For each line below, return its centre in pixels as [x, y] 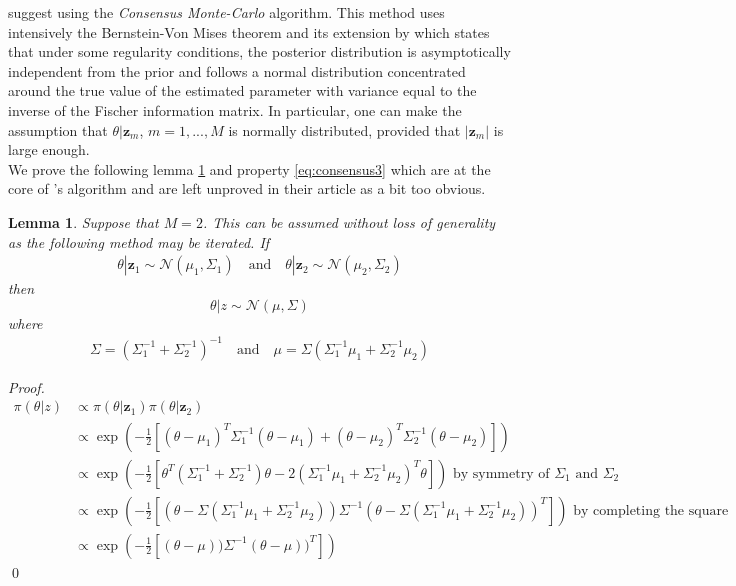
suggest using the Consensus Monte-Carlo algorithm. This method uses [226, 12]
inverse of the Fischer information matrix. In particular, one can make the [235, 109]
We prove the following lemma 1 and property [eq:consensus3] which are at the [249, 168]
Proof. [26, 386]
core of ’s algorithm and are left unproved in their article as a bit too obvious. [247, 188]
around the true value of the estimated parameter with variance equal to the [242, 90]
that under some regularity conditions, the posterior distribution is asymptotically [259, 51]
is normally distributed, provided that [344, 129]
